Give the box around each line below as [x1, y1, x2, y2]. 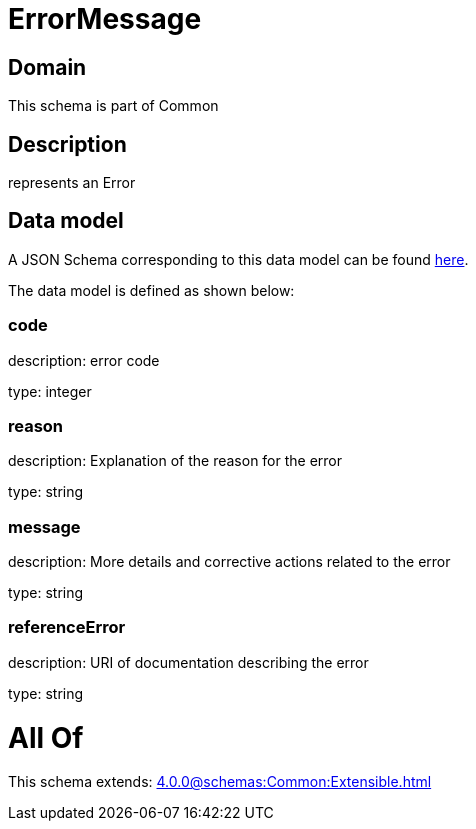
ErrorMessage [8, 2, 202, 36]
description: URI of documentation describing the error [8, 653, 369, 671]
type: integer [8, 382, 92, 400]
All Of [8, 720, 84, 755]
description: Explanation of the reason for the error [8, 452, 343, 470]
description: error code [8, 351, 160, 369]
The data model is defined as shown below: [8, 281, 295, 299]
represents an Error [8, 174, 136, 192]
